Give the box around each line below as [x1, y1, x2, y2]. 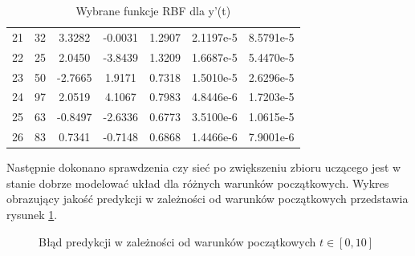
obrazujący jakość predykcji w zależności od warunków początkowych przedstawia [6, 190, 409, 207]
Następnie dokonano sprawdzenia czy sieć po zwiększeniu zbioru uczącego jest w [6, 159, 401, 176]
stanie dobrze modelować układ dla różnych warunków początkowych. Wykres [6, 174, 389, 191]
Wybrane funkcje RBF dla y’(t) [75, 2, 231, 18]
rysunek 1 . [6, 205, 58, 222]
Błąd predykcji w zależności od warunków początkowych [39, 233, 316, 250]
